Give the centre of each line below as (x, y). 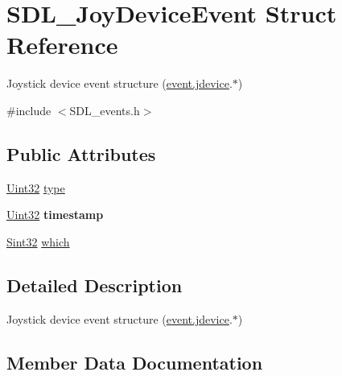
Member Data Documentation (135, 362)
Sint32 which (38, 241)
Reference (62, 45)
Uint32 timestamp (55, 215)
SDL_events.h (105, 110)
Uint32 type (36, 187)
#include (29, 110)
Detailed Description (95, 285)
